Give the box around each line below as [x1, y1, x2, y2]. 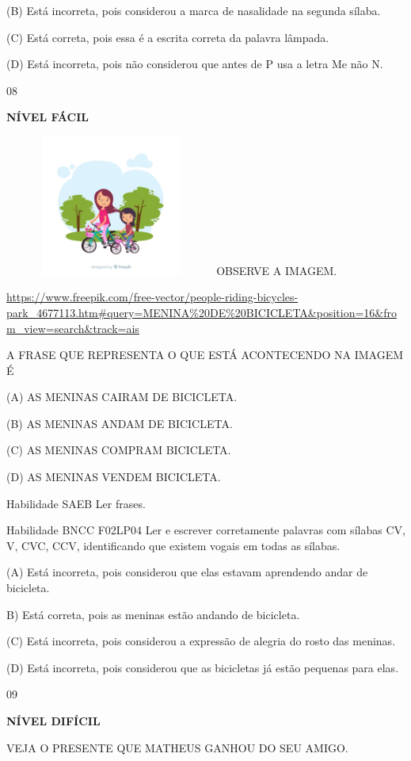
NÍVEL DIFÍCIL [6, 713, 101, 729]
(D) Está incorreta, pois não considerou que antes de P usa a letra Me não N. [6, 55, 383, 72]
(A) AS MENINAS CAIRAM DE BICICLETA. [6, 388, 238, 405]
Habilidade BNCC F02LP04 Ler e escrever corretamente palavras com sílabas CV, [6, 522, 405, 538]
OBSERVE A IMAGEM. [216, 262, 337, 278]
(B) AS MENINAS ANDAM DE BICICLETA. [6, 415, 233, 431]
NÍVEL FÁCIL [6, 109, 89, 125]
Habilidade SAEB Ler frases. [6, 495, 146, 511]
